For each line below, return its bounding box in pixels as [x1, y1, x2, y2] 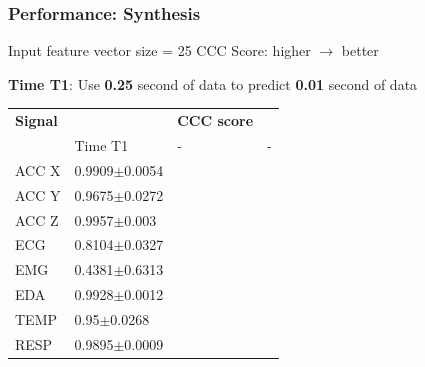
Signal [15, 110, 58, 131]
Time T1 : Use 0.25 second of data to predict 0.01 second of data [8, 73, 418, 94]
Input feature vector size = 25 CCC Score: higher [8, 40, 311, 61]
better [341, 40, 379, 61]
